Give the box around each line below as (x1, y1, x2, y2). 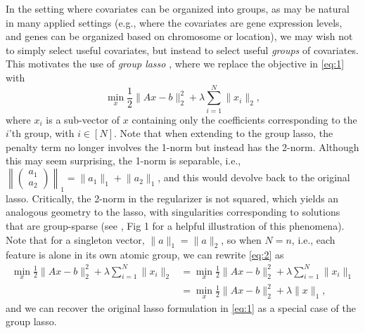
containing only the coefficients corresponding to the (132, 112, 357, 126)
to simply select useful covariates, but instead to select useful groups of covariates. (6, 42, 359, 57)
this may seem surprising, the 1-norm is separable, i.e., (6, 153, 241, 168)
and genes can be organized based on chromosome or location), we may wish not (6, 29, 353, 44)
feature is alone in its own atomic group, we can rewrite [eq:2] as (6, 247, 284, 262)
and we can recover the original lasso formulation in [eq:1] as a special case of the (6, 300, 356, 315)
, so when (221, 232, 262, 247)
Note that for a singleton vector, (6, 232, 145, 247)
